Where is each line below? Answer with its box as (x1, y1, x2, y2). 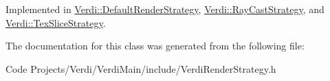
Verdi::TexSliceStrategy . (5, 15, 106, 30)
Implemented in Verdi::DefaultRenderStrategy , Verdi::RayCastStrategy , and (5, 2, 324, 16)
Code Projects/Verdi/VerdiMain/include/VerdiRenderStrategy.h (5, 61, 276, 76)
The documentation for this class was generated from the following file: (5, 38, 305, 53)
